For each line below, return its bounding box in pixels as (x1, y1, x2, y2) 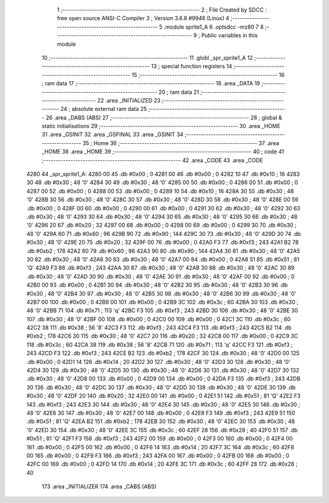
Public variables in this (201, 32, 258, 39)
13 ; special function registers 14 (151, 63, 233, 70)
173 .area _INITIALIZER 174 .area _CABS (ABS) (41, 483, 157, 490)
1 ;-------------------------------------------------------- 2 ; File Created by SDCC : (57, 6, 267, 13)
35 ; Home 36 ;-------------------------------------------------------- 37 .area (82, 139, 280, 146)
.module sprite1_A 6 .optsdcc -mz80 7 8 (163, 23, 264, 30)
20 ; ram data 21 (158, 88, 199, 96)
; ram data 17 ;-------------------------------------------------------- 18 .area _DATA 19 (41, 80, 260, 87)
